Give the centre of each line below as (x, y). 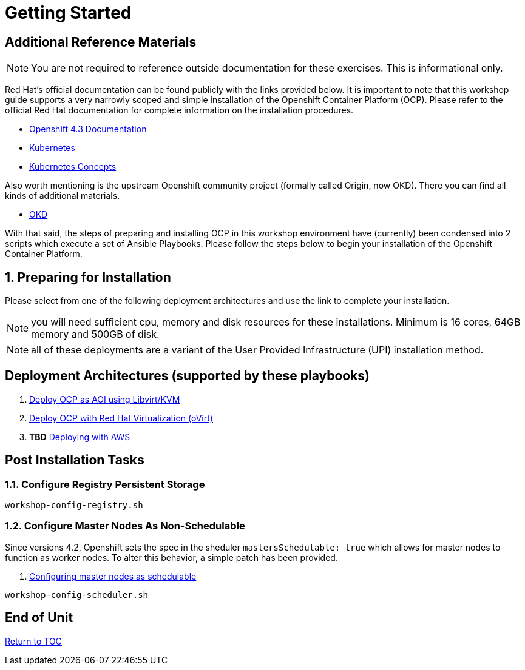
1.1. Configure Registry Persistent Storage (105, 484)
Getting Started (68, 13)
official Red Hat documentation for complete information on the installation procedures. (179, 110)
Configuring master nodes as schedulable (113, 576)
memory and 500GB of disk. (95, 334)
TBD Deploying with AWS (80, 437)
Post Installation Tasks (75, 460)
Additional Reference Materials (101, 42)
